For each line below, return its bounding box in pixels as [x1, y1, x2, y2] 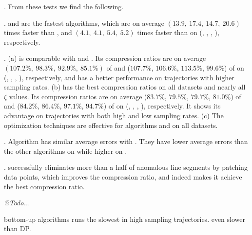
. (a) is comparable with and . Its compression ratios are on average [4, 53, 206, 63]
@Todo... [4, 198, 30, 208]
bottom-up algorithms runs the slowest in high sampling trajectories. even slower [4, 214, 245, 224]
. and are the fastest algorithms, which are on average [4, 18, 164, 28]
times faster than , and [4, 27, 72, 37]
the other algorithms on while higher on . [4, 145, 127, 156]
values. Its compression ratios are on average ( [9, 91, 147, 101]
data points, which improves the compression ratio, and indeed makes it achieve [4, 171, 242, 181]
